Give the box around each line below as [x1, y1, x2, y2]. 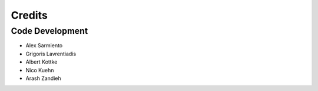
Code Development [11, 26, 88, 36]
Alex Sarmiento [25, 42, 63, 49]
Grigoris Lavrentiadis [25, 50, 77, 57]
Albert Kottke [25, 58, 58, 65]
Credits [11, 9, 48, 22]
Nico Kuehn [25, 66, 54, 73]
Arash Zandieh [25, 75, 61, 82]
